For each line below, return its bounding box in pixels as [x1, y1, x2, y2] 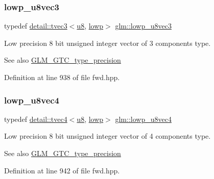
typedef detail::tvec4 [4, 113, 67, 124]
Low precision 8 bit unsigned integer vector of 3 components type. [4, 37, 211, 48]
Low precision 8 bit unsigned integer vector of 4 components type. [4, 131, 211, 141]
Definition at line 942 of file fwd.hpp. [4, 165, 120, 175]
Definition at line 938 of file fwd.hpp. [4, 72, 120, 82]
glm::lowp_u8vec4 [115, 113, 172, 124]
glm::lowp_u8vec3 [115, 20, 172, 31]
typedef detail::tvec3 [4, 20, 67, 31]
